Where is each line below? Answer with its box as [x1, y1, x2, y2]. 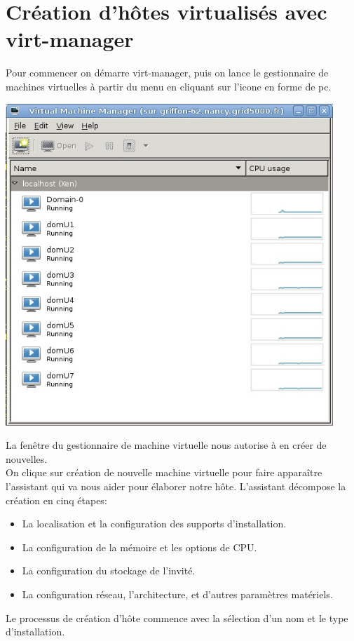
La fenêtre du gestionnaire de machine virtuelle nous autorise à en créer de [6, 438, 327, 452]
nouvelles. [6, 451, 48, 466]
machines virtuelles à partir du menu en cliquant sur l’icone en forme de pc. [6, 79, 332, 93]
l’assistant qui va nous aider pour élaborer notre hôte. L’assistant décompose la [6, 479, 346, 494]
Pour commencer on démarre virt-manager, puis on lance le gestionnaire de [6, 65, 329, 80]
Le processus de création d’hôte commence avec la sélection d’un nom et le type [6, 610, 348, 625]
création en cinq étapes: [6, 492, 107, 507]
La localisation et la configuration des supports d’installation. [22, 516, 287, 531]
